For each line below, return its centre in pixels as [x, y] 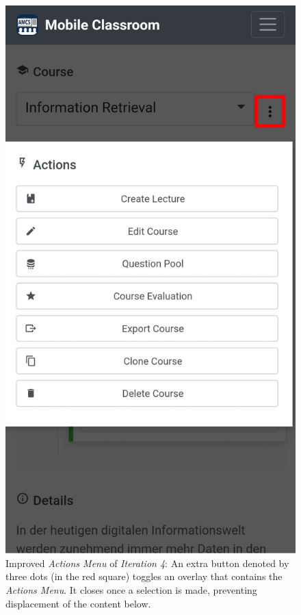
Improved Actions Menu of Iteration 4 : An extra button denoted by [147, 563]
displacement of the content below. [78, 603]
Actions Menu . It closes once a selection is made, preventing [131, 590]
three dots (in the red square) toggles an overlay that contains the [144, 576]
